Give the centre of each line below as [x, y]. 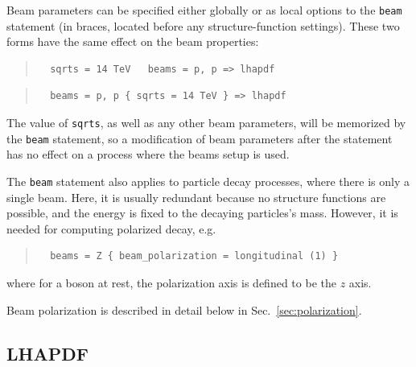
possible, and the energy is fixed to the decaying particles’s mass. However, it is [202, 213]
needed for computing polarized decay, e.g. [111, 228]
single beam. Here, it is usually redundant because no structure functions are [196, 197]
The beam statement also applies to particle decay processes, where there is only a [208, 181]
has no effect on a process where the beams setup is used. [148, 154]
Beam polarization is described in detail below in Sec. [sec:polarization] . [184, 309]
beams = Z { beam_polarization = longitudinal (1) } [194, 256]
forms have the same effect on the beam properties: [133, 41]
